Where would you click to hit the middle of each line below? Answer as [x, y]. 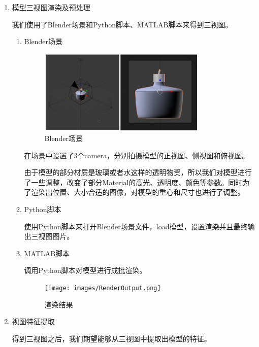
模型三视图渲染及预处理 [51, 7]
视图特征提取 [33, 321]
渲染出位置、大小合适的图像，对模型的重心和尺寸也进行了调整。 [138, 192]
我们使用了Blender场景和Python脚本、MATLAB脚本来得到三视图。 [122, 24]
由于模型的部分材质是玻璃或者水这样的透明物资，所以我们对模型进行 [138, 172]
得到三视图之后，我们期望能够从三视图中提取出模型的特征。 [111, 338]
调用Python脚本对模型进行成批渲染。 [85, 270]
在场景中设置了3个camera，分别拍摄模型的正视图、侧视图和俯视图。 [137, 155]
